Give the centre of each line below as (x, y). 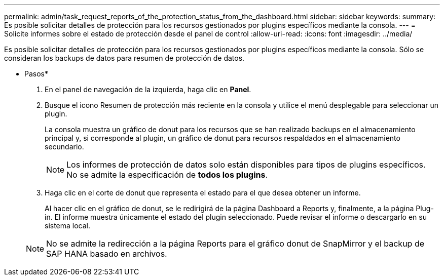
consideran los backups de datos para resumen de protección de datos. (124, 58)
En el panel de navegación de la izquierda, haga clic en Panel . (148, 89)
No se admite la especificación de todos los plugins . (167, 175)
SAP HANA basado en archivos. (107, 254)
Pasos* (36, 74)
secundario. (64, 147)
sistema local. (68, 226)
